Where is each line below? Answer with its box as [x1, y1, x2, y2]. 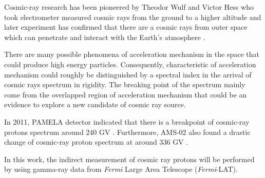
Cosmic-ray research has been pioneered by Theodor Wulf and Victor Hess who [4, 2, 254, 12]
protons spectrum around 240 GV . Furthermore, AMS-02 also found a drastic [4, 126, 251, 137]
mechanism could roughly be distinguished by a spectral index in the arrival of [4, 69, 252, 80]
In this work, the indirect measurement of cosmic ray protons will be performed [4, 153, 255, 164]
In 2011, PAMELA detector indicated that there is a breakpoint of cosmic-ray [4, 116, 250, 127]
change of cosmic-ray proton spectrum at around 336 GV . [4, 136, 188, 147]
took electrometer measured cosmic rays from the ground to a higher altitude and [4, 11, 261, 22]
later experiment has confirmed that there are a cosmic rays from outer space [4, 22, 248, 32]
